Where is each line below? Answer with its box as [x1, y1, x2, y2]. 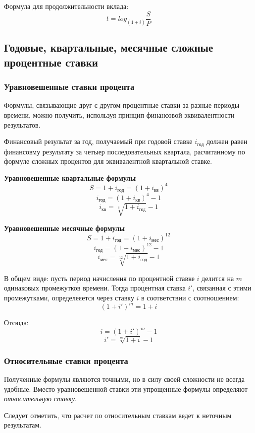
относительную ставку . [4, 393, 77, 404]
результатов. [4, 119, 41, 130]
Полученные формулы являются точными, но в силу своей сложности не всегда [4, 373, 245, 384]
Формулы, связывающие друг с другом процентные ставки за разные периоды [4, 100, 240, 110]
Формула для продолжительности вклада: [4, 1, 129, 11]
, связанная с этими [192, 283, 252, 293]
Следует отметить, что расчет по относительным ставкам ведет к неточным [4, 410, 232, 420]
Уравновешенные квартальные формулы [4, 172, 136, 183]
